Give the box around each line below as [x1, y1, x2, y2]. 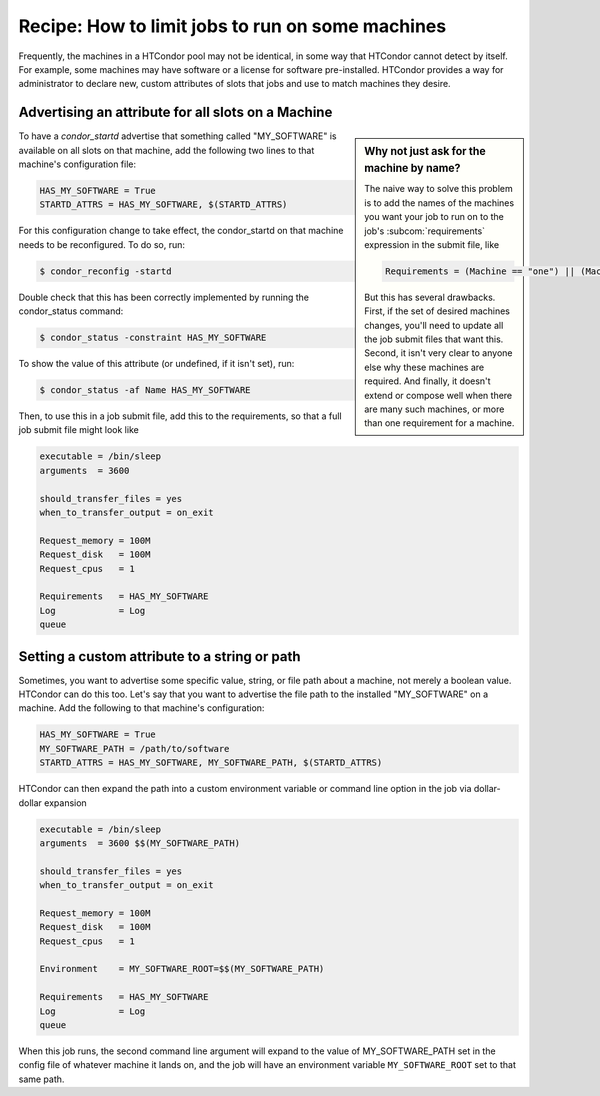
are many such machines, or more [364, 403, 505, 415]
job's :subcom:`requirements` [364, 225, 485, 237]
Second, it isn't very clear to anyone [364, 347, 513, 359]
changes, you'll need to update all [364, 319, 504, 331]
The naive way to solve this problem [364, 183, 514, 195]
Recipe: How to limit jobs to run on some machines [18, 15, 447, 37]
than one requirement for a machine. [364, 417, 515, 429]
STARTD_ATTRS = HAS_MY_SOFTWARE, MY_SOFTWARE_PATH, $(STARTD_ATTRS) [39, 757, 383, 769]
